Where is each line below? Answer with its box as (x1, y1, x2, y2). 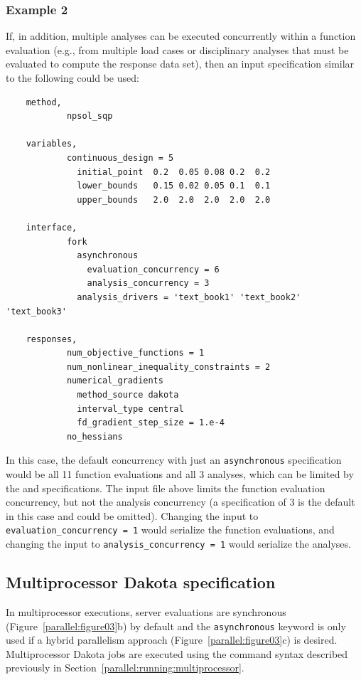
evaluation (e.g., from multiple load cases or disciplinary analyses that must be (6, 42, 349, 57)
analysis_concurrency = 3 (87, 278, 210, 289)
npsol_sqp (66, 111, 113, 122)
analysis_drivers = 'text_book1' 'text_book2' (77, 292, 301, 302)
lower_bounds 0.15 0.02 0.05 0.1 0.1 (77, 181, 271, 191)
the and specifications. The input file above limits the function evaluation (6, 480, 325, 495)
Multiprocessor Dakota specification (6, 571, 276, 593)
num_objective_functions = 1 (66, 348, 205, 358)
